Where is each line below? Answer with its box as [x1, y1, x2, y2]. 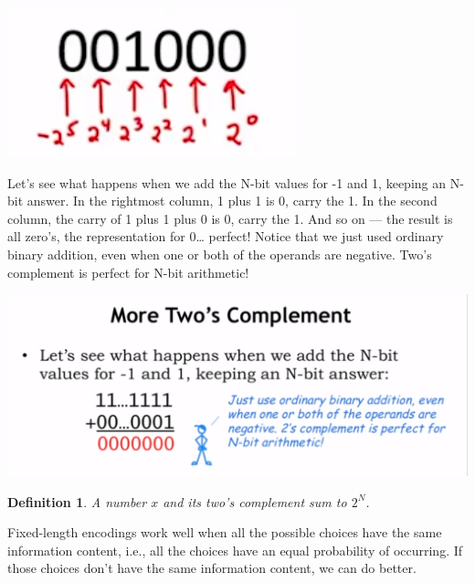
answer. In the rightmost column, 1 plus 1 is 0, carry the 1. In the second [26, 191, 438, 210]
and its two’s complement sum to [163, 492, 347, 511]
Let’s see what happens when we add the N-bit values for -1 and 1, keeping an [7, 173, 447, 192]
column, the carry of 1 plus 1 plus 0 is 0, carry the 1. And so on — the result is [7, 208, 453, 228]
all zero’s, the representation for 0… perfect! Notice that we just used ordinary [7, 227, 444, 246]
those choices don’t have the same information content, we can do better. [7, 558, 417, 578]
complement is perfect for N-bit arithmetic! [7, 262, 249, 281]
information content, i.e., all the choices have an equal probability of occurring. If [7, 540, 463, 559]
